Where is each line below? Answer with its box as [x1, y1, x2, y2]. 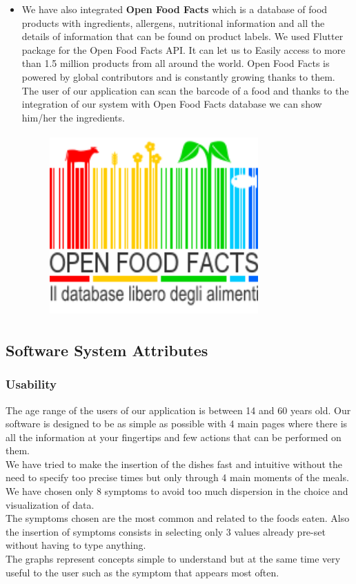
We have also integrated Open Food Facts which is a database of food [21, 2, 328, 16]
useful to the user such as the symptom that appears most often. [6, 565, 279, 579]
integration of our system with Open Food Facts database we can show [21, 97, 322, 111]
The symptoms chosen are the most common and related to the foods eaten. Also [6, 511, 350, 525]
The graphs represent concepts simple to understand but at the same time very [6, 552, 341, 566]
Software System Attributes [6, 339, 208, 360]
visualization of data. [6, 497, 95, 512]
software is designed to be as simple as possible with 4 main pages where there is [6, 416, 348, 431]
